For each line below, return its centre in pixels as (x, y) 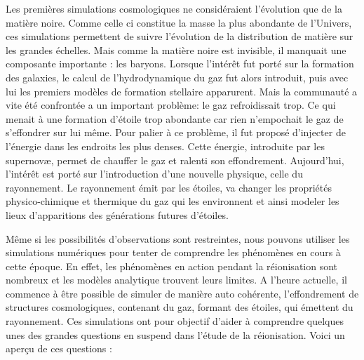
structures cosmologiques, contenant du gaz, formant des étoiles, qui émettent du (180, 307)
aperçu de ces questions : (59, 348)
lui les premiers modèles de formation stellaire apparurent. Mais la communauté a (182, 91)
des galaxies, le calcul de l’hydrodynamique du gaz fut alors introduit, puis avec (177, 77)
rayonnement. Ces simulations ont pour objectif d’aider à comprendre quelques (175, 321)
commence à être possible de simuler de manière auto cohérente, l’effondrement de (182, 293)
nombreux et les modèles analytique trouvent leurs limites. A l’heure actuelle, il (176, 280)
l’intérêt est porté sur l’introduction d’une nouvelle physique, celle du (154, 174)
